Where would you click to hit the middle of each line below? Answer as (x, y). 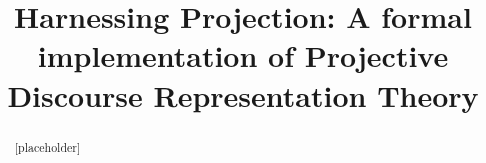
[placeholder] (47, 146)
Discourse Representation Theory (243, 94)
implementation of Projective (243, 55)
